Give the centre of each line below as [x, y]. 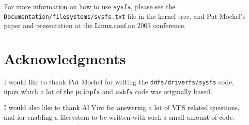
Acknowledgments [65, 59]
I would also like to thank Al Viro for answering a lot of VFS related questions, [122, 107]
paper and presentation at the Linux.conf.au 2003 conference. [95, 25]
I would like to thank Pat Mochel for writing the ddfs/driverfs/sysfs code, [119, 82]
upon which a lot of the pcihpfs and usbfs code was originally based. [108, 91]
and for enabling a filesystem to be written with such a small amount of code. [119, 117]
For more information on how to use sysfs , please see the [90, 6]
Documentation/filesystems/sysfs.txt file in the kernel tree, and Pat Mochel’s [125, 16]
